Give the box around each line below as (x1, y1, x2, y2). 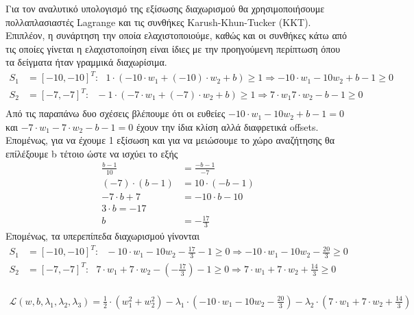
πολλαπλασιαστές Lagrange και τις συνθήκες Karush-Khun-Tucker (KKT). (5, 14, 311, 29)
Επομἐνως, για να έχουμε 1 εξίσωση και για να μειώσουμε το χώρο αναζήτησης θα (5, 133, 335, 147)
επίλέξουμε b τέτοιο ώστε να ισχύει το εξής (5, 146, 178, 160)
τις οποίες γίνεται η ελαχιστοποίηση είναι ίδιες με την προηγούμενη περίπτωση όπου (5, 41, 341, 55)
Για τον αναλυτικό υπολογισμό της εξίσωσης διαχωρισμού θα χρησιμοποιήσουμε (5, 1, 325, 15)
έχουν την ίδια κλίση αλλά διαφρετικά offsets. (136, 119, 319, 134)
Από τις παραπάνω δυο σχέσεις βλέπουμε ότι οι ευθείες (5, 106, 226, 121)
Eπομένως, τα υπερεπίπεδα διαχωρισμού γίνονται (5, 229, 199, 243)
